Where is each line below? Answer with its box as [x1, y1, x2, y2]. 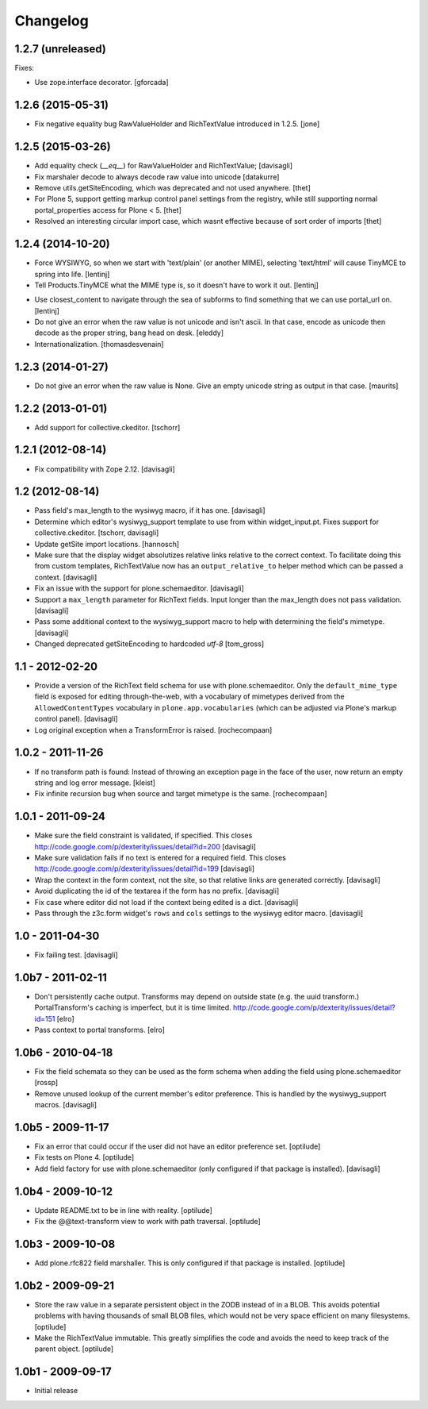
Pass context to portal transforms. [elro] [34, 1025, 166, 1034]
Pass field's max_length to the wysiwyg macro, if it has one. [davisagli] [34, 506, 266, 515]
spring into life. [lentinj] [34, 269, 110, 279]
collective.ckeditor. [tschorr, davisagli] [34, 528, 159, 537]
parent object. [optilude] [34, 1344, 114, 1353]
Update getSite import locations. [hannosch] [34, 539, 180, 549]
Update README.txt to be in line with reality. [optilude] [34, 1205, 213, 1215]
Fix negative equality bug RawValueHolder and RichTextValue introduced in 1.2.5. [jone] [34, 119, 320, 129]
